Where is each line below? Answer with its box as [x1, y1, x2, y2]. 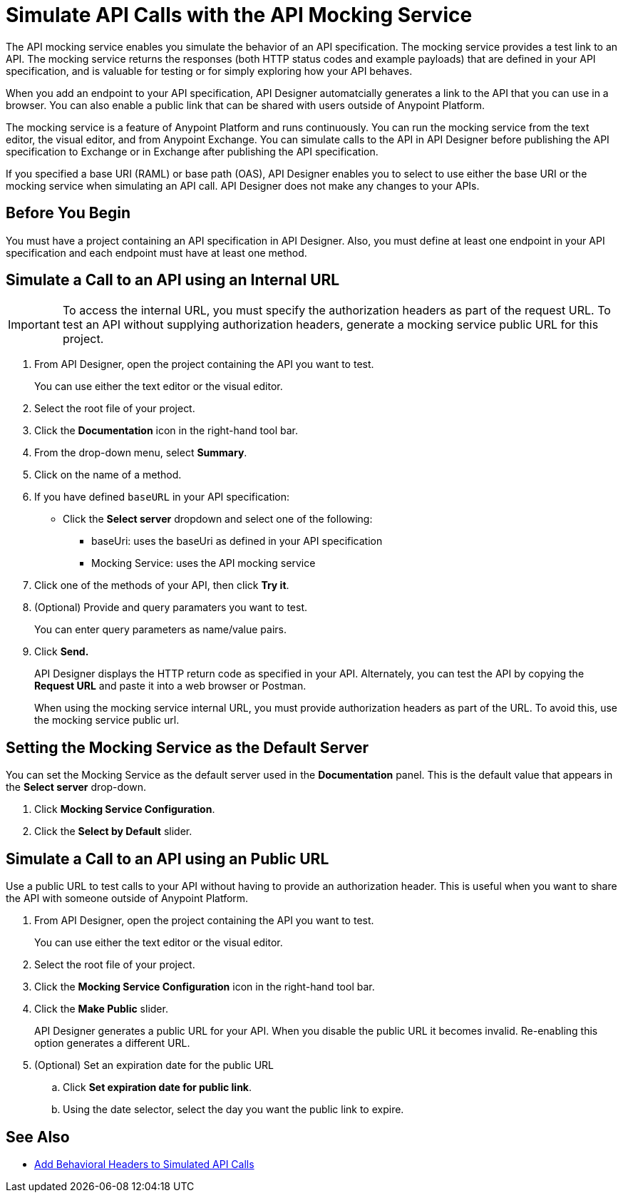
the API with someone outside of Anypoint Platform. [6, 892, 249, 905]
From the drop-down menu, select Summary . [34, 446, 247, 459]
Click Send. [34, 645, 89, 658]
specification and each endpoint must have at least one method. [6, 246, 307, 259]
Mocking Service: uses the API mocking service [91, 557, 316, 570]
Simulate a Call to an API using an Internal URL [6, 271, 340, 290]
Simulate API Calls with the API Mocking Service [6, 3, 473, 27]
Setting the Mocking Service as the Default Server [6, 738, 369, 757]
